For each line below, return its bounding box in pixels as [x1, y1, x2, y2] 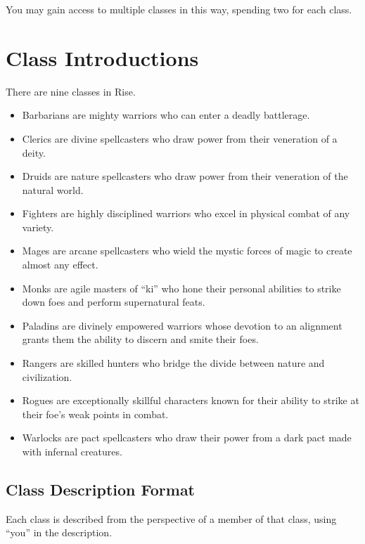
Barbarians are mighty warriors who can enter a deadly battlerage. [22, 108, 310, 122]
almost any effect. [22, 257, 98, 272]
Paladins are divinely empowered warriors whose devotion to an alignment [22, 318, 342, 332]
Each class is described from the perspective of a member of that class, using [6, 511, 337, 526]
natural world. [22, 182, 84, 197]
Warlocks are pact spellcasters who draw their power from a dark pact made [22, 430, 352, 445]
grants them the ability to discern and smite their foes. [22, 332, 259, 347]
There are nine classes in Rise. [6, 84, 136, 98]
